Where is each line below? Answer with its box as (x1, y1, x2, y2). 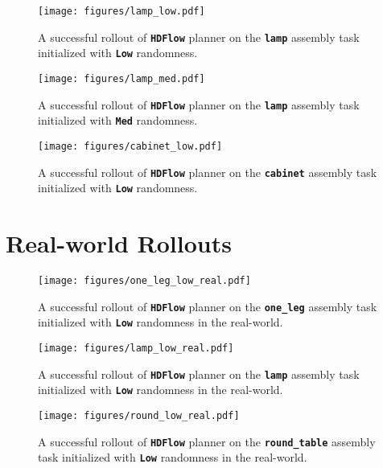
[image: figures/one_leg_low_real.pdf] (38, 275, 251, 287)
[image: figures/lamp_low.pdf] (38, 6, 205, 17)
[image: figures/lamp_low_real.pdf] (38, 343, 234, 354)
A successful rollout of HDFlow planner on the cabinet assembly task (38, 163, 377, 180)
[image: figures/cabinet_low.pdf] (38, 140, 223, 152)
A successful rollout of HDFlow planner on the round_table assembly (38, 433, 376, 450)
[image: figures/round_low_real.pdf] (38, 409, 240, 421)
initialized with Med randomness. (38, 112, 198, 129)
